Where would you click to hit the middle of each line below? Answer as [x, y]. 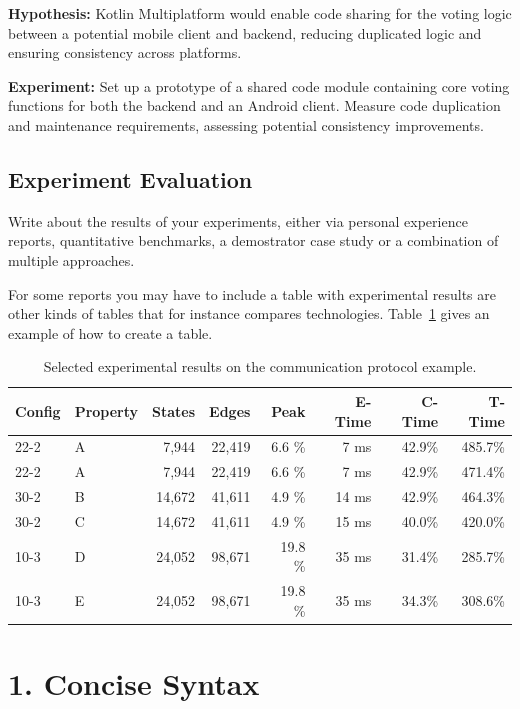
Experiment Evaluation [130, 178]
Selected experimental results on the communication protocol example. [260, 366]
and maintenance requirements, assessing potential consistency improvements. [246, 124]
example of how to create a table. [110, 332]
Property [106, 410]
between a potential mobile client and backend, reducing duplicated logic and [245, 32]
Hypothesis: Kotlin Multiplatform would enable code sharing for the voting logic [260, 13]
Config [38, 410]
